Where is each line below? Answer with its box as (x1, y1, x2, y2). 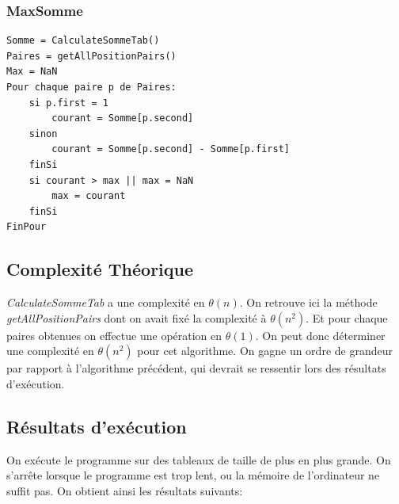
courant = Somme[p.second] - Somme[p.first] (51, 143, 290, 155)
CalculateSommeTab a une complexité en (6, 294, 205, 311)
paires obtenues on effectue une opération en (6, 326, 222, 343)
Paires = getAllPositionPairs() (6, 50, 177, 62)
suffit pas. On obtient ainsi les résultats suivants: (6, 482, 243, 498)
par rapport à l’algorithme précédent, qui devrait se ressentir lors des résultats (6, 360, 386, 376)
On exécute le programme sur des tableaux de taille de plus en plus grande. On (6, 451, 391, 468)
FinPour (6, 221, 47, 233)
